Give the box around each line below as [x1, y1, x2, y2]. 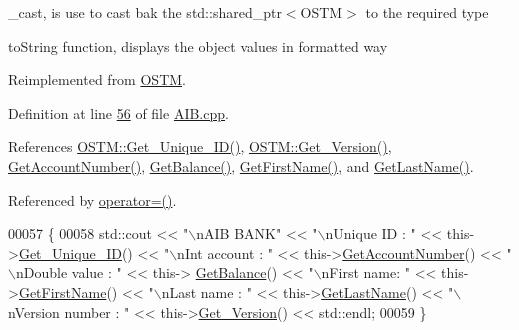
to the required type [365, 2, 489, 22]
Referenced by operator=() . [8, 189, 177, 210]
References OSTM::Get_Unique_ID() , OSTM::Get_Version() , [8, 136, 392, 157]
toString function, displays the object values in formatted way [8, 35, 388, 56]
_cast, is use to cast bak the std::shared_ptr [8, 2, 282, 22]
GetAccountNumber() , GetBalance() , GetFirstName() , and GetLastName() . [8, 155, 474, 176]
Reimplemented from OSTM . [8, 69, 186, 90]
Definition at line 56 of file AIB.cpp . [8, 102, 229, 123]
